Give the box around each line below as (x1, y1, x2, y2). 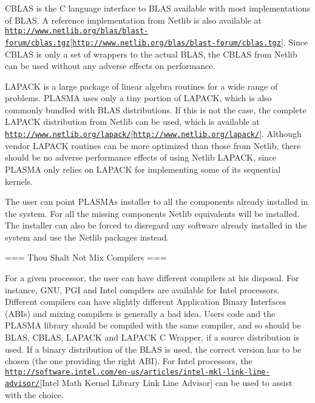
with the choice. (5, 388, 64, 401)
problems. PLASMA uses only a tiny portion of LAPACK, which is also (5, 92, 272, 104)
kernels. (5, 175, 33, 187)
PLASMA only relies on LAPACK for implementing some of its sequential (5, 162, 281, 175)
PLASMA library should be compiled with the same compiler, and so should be (5, 319, 301, 331)
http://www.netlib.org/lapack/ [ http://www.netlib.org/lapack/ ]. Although (5, 127, 302, 140)
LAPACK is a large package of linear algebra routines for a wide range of (5, 79, 278, 92)
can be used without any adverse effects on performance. (5, 59, 215, 72)
